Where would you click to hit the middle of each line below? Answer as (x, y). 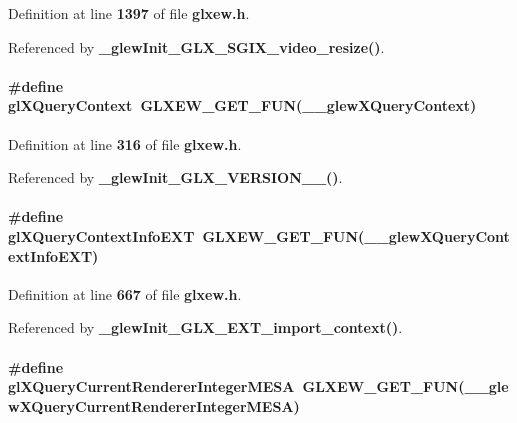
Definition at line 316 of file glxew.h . (125, 143)
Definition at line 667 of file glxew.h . (125, 293)
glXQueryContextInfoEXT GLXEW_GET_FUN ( (186, 235)
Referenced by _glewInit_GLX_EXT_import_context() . (205, 327)
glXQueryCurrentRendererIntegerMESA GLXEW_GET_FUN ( (236, 386)
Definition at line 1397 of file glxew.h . (129, 13)
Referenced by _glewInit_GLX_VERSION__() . (175, 177)
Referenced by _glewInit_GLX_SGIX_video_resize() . (196, 46)
